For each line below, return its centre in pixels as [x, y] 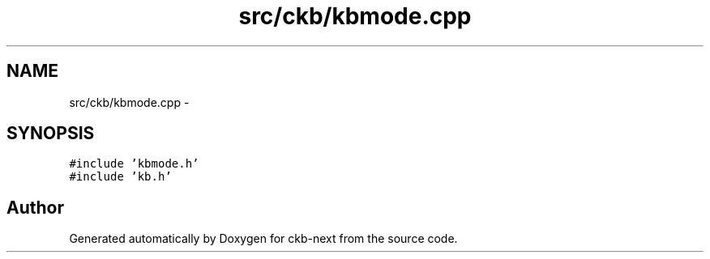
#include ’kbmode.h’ [134, 164]
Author [35, 207]
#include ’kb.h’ [120, 177]
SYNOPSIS [51, 134]
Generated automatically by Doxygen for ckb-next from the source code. [263, 239]
